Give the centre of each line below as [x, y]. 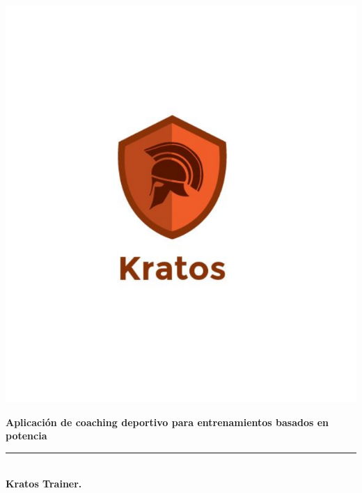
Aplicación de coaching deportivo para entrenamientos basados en [167, 422]
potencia [26, 436]
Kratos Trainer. [44, 483]
